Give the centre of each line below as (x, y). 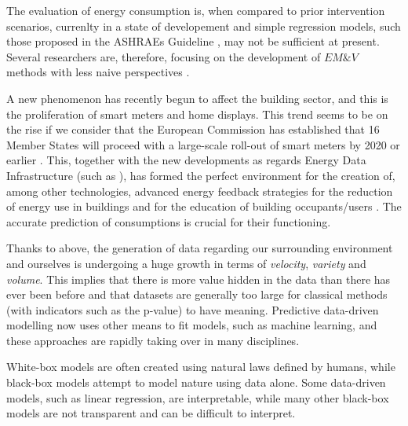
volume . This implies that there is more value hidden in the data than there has (199, 279)
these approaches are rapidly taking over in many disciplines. (153, 340)
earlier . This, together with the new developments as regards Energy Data (186, 160)
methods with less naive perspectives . (98, 72)
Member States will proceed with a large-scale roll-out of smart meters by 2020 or (203, 144)
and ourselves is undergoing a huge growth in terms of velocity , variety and (186, 263)
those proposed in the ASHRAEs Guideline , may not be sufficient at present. (193, 41)
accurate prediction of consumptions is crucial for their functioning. (169, 221)
